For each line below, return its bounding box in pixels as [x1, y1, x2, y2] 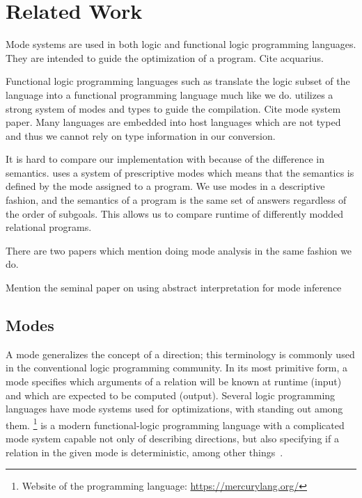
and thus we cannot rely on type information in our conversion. [6, 128, 276, 143]
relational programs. [6, 220, 92, 234]
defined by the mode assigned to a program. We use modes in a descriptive [6, 179, 325, 193]
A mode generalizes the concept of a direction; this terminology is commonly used [6, 346, 355, 361]
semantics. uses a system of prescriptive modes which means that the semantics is [6, 165, 354, 179]
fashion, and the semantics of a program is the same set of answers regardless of [6, 193, 347, 207]
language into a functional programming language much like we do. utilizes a [6, 87, 333, 102]
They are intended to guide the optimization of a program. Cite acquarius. [6, 50, 324, 65]
